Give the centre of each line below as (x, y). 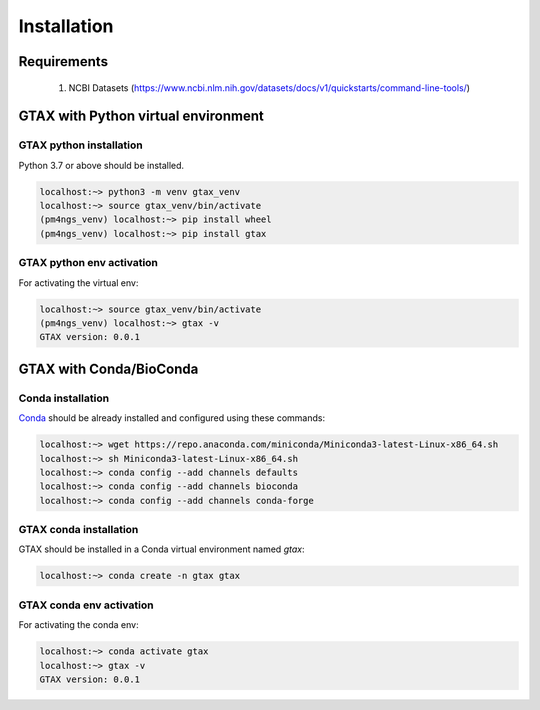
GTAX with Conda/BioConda (108, 368)
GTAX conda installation (78, 530)
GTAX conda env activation (86, 605)
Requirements (63, 61)
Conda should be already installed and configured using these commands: (171, 418)
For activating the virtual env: (78, 282)
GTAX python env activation (88, 263)
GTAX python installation (81, 145)
